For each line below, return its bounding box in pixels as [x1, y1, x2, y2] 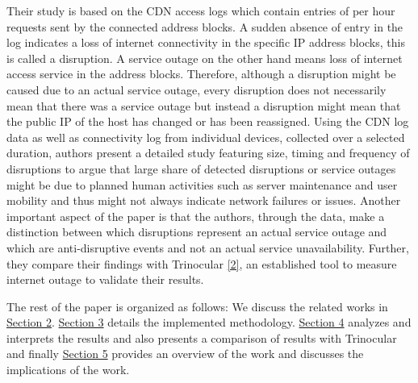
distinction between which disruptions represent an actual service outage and [6, 223, 387, 240]
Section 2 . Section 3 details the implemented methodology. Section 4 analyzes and [6, 314, 412, 331]
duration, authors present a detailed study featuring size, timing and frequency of [6, 144, 410, 161]
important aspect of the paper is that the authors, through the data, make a [6, 207, 385, 224]
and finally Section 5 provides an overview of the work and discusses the [6, 345, 364, 362]
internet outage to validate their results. [6, 271, 204, 288]
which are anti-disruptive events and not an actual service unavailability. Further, [6, 239, 409, 256]
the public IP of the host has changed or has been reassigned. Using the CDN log [6, 113, 409, 130]
